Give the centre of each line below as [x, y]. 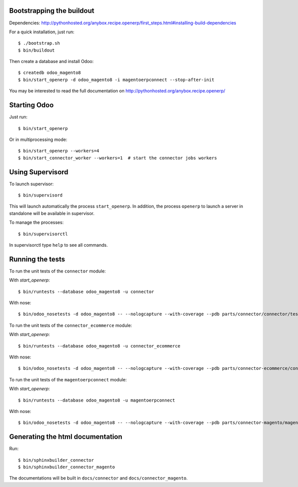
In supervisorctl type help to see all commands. [58, 245]
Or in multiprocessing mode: [38, 139]
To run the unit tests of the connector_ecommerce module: [71, 325]
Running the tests [37, 259]
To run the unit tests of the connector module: [58, 271]
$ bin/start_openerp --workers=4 [59, 151]
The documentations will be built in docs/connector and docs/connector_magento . [99, 478]
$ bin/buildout [37, 50]
